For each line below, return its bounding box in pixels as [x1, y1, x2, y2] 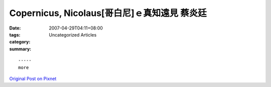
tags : [9, 31, 21, 37]
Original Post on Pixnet [9, 75, 57, 81]
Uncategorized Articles [49, 31, 97, 37]
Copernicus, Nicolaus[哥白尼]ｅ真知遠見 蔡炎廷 [9, 7, 207, 18]
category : [9, 39, 31, 45]
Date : [9, 25, 21, 31]
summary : [9, 45, 32, 52]
